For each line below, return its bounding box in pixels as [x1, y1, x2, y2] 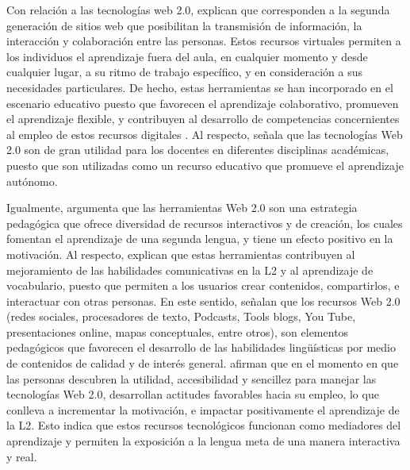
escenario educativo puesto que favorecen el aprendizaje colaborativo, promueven [6, 94, 399, 111]
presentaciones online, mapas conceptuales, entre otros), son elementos [6, 323, 349, 340]
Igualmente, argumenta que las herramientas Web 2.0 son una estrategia [6, 199, 358, 216]
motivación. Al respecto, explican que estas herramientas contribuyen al [6, 245, 355, 262]
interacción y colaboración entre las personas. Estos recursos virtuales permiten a [6, 33, 401, 49]
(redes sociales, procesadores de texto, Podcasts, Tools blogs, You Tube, [6, 308, 356, 325]
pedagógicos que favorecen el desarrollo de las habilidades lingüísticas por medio [6, 339, 397, 356]
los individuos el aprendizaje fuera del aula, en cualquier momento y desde [6, 48, 368, 64]
